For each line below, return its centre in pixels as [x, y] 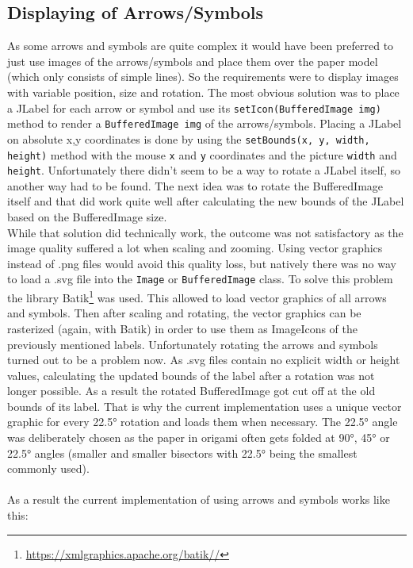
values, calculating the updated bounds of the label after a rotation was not [191, 375]
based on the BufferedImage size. [87, 217]
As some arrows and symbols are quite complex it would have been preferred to [201, 46]
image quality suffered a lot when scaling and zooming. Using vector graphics [195, 248]
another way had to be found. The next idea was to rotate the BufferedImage [195, 185]
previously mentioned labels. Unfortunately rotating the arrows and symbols [193, 344]
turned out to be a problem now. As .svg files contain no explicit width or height [204, 360]
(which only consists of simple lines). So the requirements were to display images [203, 77]
